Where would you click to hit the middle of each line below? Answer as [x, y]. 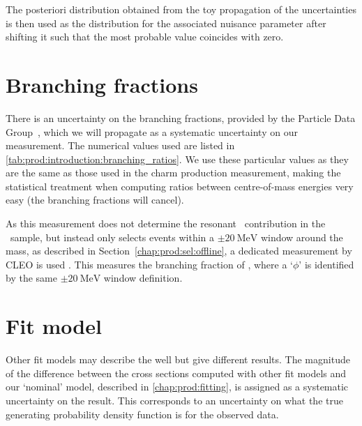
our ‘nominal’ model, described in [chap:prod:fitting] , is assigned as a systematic [177, 387]
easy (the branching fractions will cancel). [95, 200]
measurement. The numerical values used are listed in [120, 145]
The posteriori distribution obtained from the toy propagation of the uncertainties [181, 9]
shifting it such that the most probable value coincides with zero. [145, 37]
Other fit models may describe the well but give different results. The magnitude [178, 359]
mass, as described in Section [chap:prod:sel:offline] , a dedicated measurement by [179, 251]
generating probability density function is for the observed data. [142, 414]
